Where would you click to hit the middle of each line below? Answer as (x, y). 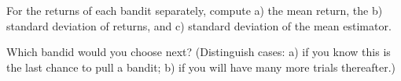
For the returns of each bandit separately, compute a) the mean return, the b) (195, 10)
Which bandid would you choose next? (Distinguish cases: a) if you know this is (199, 52)
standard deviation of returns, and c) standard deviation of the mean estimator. (199, 25)
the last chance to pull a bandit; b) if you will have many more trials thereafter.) (201, 67)
